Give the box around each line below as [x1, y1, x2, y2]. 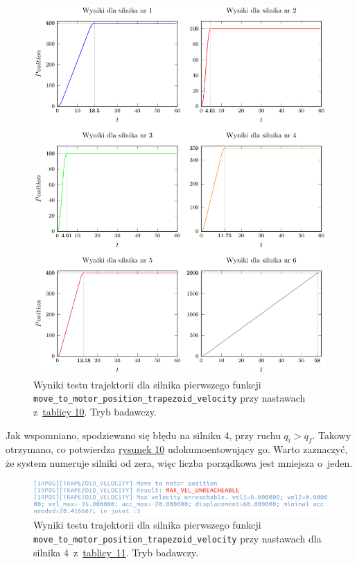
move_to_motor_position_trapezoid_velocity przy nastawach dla [33, 531, 322, 545]
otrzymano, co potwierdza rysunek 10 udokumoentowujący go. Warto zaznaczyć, [6, 442, 348, 456]
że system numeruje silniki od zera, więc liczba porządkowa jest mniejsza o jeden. [6, 455, 353, 470]
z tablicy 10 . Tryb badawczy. [33, 404, 157, 418]
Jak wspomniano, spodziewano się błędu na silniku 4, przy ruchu [6, 427, 281, 442]
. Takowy [312, 427, 351, 442]
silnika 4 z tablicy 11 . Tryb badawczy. [33, 545, 199, 559]
